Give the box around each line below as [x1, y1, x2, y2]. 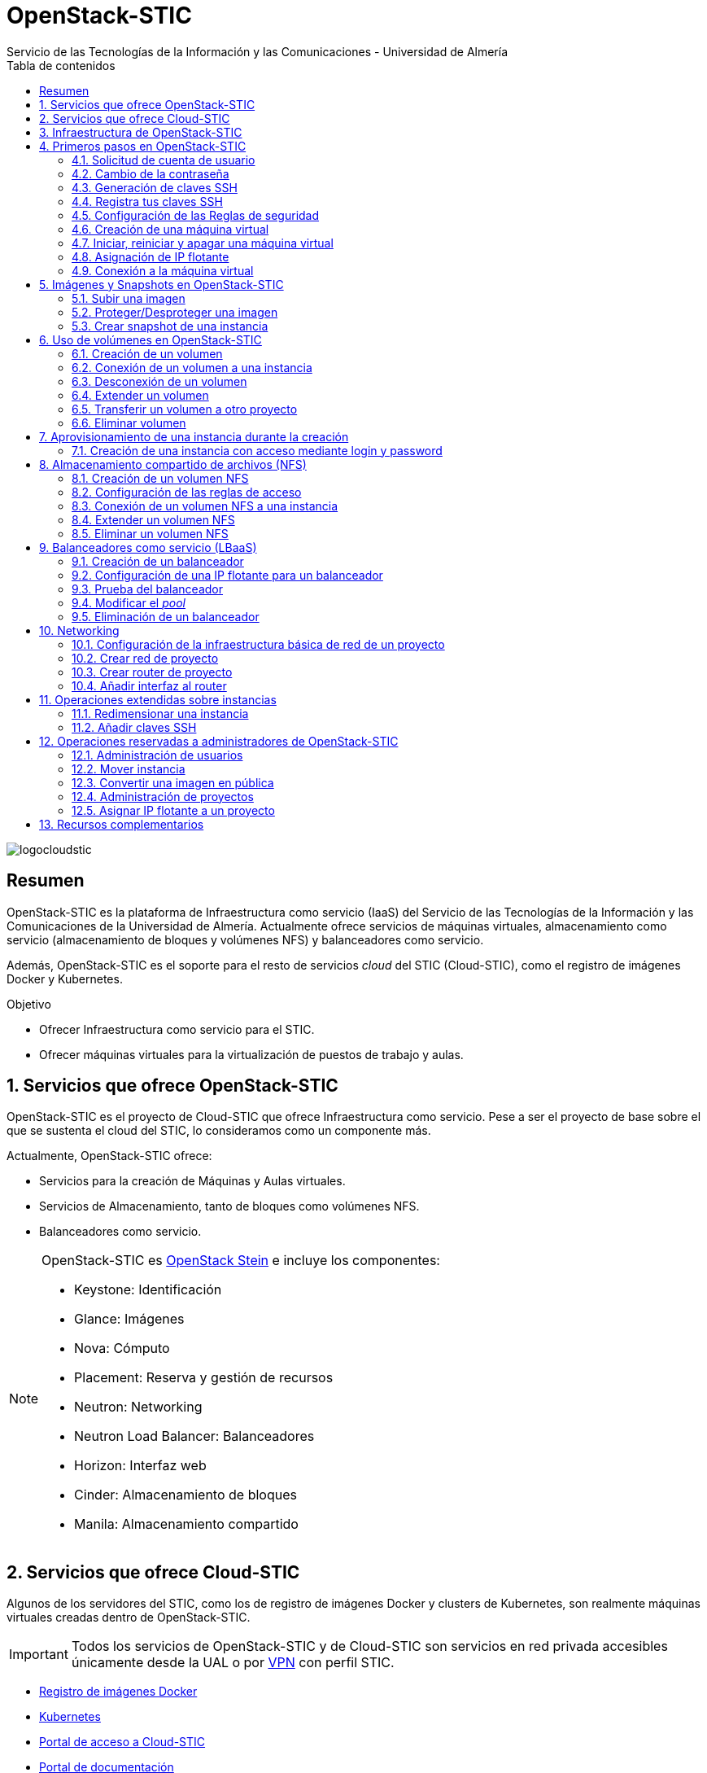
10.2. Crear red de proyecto [72, 650, 219, 665]
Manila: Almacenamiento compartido [74, 1516, 299, 1533]
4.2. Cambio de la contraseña [72, 166, 229, 181]
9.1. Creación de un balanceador [72, 554, 244, 568]
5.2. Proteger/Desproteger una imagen [72, 304, 278, 319]
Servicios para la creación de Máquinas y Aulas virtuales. [39, 1174, 346, 1189]
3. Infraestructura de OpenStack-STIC [39, 125, 242, 139]
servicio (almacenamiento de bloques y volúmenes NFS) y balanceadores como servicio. [7, 932, 484, 947]
